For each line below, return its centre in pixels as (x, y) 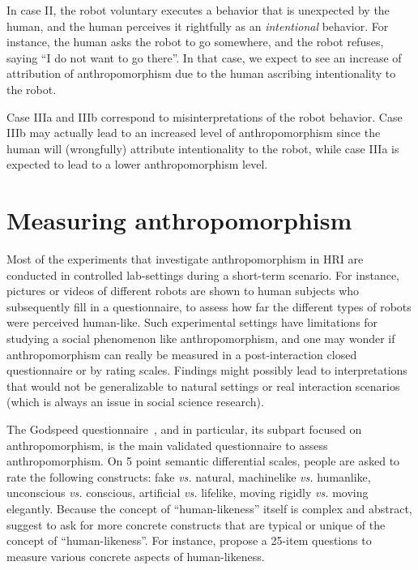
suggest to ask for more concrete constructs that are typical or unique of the (196, 524)
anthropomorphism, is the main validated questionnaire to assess (167, 445)
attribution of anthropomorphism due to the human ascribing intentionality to (201, 73)
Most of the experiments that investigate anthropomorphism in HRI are (185, 259)
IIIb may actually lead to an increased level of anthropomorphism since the (194, 133)
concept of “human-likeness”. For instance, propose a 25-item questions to (189, 540)
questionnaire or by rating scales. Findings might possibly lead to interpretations (207, 370)
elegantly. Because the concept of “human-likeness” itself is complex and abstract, (209, 508)
